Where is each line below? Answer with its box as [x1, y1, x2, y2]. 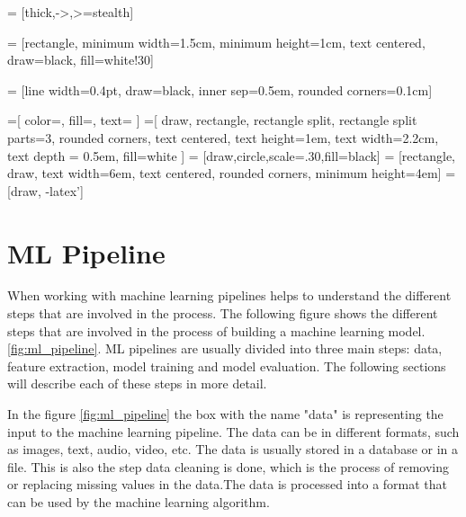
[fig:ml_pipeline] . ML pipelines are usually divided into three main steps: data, [7, 339, 443, 358]
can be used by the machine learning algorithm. [7, 493, 270, 511]
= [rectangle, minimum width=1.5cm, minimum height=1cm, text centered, [7, 32, 426, 51]
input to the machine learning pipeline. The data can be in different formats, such [7, 422, 460, 441]
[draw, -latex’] [7, 181, 84, 200]
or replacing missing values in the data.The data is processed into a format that [7, 475, 448, 494]
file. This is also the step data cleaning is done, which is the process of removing [7, 457, 450, 476]
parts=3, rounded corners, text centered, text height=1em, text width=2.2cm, [7, 128, 439, 147]
